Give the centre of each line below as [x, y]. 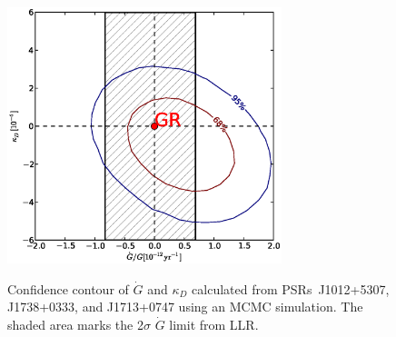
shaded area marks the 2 [75, 325]
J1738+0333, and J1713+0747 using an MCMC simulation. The [185, 307]
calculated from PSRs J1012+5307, [291, 288]
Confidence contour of [68, 288]
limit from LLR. [214, 325]
